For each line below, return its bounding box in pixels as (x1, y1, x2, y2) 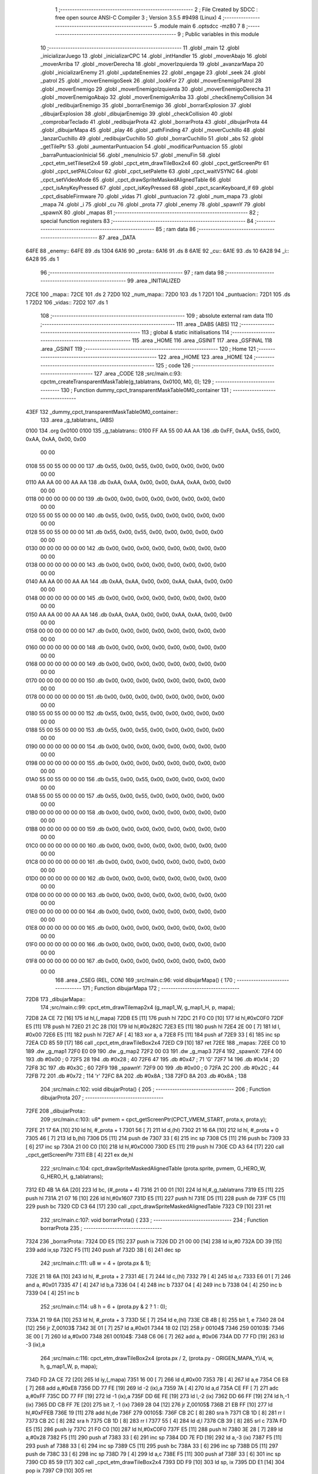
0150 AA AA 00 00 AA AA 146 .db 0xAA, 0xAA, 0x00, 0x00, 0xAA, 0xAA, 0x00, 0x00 (25, 611, 233, 618)
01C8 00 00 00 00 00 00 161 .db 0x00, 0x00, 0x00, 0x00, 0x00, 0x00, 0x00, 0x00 (25, 858, 226, 866)
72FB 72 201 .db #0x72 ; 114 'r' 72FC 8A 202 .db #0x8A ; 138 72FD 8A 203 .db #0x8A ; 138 (25, 1072, 247, 1080)
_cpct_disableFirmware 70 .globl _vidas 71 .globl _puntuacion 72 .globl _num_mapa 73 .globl (40, 192, 263, 200)
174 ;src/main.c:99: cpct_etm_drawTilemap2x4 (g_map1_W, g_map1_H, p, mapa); (40, 1003, 236, 1011)
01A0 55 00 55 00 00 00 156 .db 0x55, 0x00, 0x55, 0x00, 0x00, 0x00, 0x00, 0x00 (25, 776, 225, 783)
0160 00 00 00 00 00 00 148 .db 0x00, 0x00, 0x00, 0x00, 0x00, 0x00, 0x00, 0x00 (25, 644, 227, 651)
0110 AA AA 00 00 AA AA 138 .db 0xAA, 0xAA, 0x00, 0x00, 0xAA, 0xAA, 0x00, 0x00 (25, 479, 231, 486)
